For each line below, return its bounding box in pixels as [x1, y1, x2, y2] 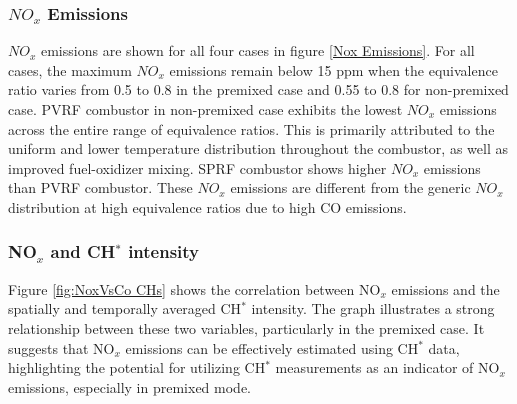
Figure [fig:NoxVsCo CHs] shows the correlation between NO [8, 278, 381, 299]
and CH [50, 239, 116, 264]
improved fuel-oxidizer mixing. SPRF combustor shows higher [8, 157, 387, 178]
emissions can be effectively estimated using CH [125, 337, 419, 358]
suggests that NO [8, 337, 115, 358]
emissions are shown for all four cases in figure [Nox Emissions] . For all [40, 40, 475, 61]
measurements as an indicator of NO [275, 357, 500, 378]
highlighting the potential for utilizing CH [8, 357, 266, 378]
